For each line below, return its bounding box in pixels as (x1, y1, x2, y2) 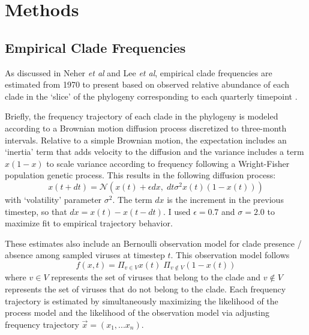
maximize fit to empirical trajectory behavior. (5, 217, 173, 229)
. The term (112, 193, 152, 205)
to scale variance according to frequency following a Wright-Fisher (46, 157, 290, 169)
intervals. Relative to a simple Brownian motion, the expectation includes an (5, 133, 287, 146)
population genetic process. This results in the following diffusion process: (5, 169, 276, 181)
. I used (163, 205, 191, 217)
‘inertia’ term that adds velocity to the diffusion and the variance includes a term (5, 145, 304, 158)
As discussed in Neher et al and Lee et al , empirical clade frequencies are (5, 66, 272, 79)
